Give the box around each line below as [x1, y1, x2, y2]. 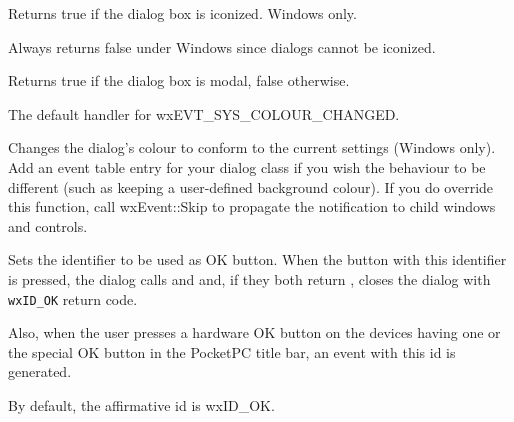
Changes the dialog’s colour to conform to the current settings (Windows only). [8, 137, 496, 158]
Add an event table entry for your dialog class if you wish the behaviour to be [8, 156, 486, 177]
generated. [8, 361, 72, 382]
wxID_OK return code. [8, 288, 138, 309]
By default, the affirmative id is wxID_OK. [8, 394, 275, 415]
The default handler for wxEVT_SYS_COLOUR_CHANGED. [8, 103, 400, 124]
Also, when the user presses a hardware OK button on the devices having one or [8, 322, 501, 343]
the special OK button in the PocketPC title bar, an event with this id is [8, 341, 456, 362]
